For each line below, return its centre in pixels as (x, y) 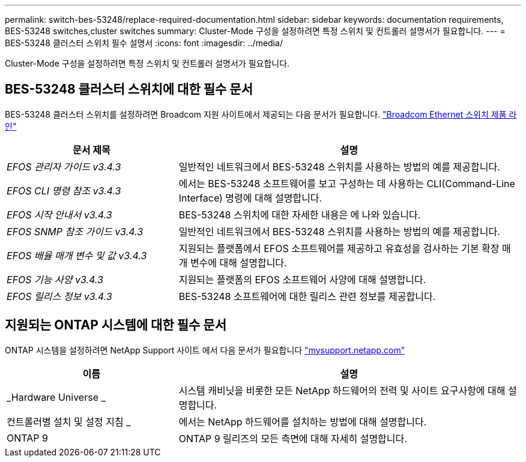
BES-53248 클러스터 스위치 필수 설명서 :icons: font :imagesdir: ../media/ (144, 43)
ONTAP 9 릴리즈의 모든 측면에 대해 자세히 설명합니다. (293, 438)
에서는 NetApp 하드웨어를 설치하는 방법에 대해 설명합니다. (303, 421)
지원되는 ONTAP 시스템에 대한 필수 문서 (116, 325)
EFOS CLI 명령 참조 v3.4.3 (64, 190)
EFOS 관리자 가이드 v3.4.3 (64, 166)
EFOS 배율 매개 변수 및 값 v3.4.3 (77, 255)
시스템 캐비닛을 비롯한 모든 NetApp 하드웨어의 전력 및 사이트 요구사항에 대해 (342, 390)
